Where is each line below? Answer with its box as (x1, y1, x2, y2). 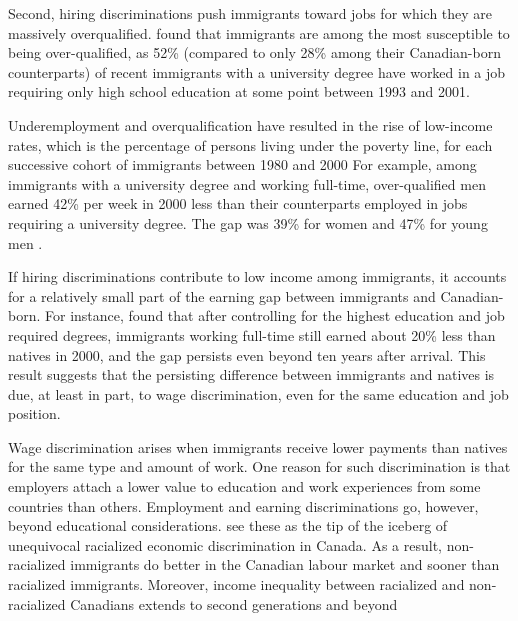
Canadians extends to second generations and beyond (70, 593, 398, 614)
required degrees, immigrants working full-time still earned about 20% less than (8, 324, 496, 345)
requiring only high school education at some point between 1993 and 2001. (8, 81, 470, 102)
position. (8, 403, 61, 424)
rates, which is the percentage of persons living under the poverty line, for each (8, 134, 493, 155)
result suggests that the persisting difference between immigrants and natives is (8, 364, 495, 385)
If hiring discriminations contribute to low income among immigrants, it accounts (8, 266, 507, 287)
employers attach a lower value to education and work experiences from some (8, 476, 481, 497)
